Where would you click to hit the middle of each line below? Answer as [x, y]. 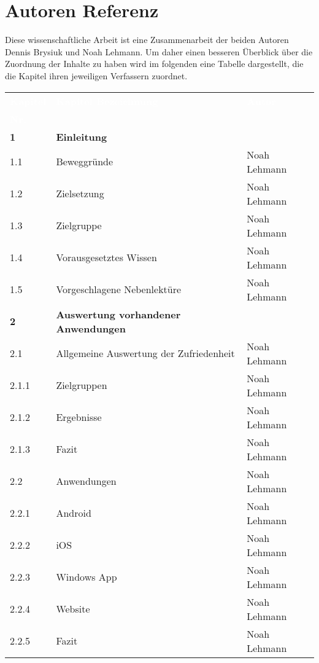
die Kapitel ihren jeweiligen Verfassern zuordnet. [96, 75]
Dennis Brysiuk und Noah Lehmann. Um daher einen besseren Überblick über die [159, 51]
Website [73, 609]
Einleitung [82, 136]
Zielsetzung [80, 193]
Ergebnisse [79, 417]
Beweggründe [85, 161]
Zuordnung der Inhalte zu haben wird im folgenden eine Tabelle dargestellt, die [154, 64]
